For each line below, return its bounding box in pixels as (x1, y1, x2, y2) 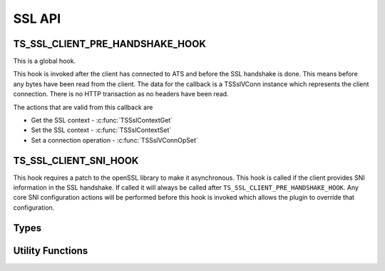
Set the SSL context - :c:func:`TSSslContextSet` (31, 126, 172, 135)
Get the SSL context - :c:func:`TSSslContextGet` (31, 116, 173, 125)
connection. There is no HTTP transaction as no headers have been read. (13, 90, 229, 98)
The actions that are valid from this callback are (13, 103, 153, 111)
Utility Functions (13, 245, 88, 257)
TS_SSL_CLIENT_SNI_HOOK (13, 154, 139, 167)
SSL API (13, 11, 61, 26)
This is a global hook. (13, 57, 76, 66)
